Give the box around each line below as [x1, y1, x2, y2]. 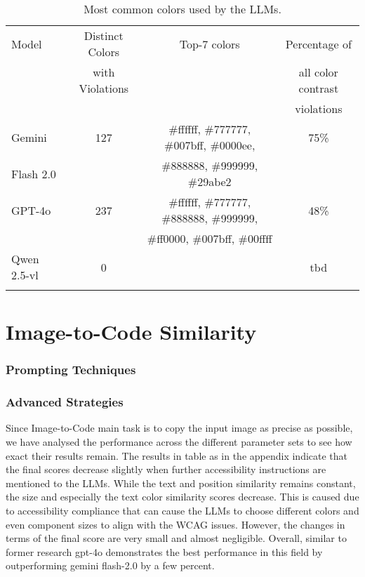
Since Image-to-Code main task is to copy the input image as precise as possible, [6, 420, 353, 435]
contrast [298, 80, 339, 96]
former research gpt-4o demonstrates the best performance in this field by [6, 544, 323, 559]
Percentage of [285, 35, 352, 52]
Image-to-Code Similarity [6, 317, 257, 346]
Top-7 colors [179, 35, 240, 52]
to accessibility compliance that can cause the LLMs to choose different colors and [6, 503, 359, 517]
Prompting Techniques [6, 361, 136, 378]
